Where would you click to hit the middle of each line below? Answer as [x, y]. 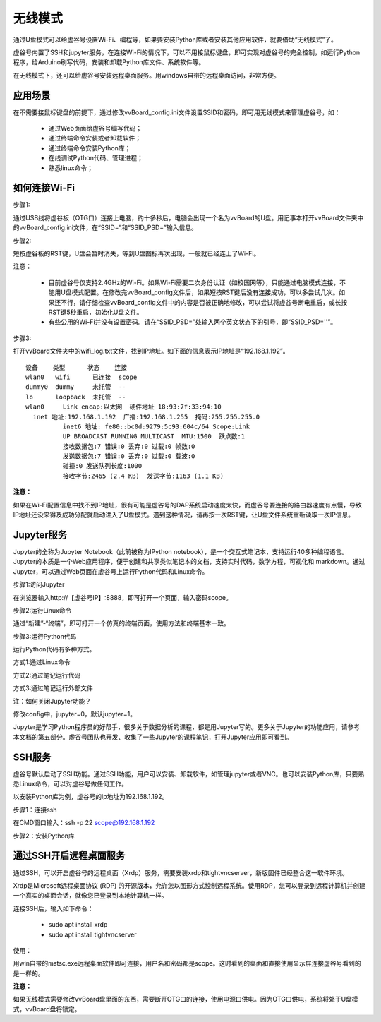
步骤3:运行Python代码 [45, 636]
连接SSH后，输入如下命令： [54, 908]
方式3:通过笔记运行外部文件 [53, 688]
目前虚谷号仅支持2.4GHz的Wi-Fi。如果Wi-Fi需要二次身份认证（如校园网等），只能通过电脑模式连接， [194, 282]
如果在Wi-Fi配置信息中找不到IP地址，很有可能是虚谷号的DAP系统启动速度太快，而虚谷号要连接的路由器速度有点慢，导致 [188, 505]
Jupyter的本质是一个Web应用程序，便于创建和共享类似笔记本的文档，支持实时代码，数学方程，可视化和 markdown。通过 [189, 562]
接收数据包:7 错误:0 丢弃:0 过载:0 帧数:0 [129, 446]
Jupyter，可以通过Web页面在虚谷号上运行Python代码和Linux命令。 [111, 571]
